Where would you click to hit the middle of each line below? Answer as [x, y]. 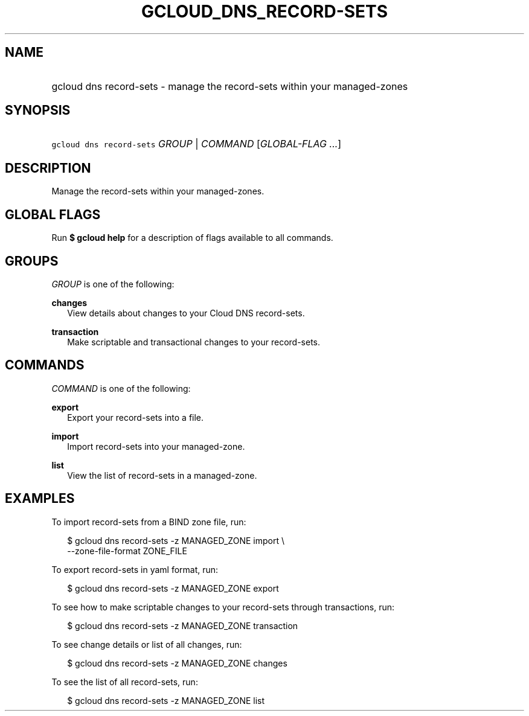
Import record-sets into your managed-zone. [156, 446]
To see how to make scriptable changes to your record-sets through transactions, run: [223, 607]
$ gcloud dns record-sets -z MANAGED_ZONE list [166, 700]
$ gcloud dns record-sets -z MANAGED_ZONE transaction [183, 625]
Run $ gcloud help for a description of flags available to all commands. [192, 238]
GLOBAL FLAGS [53, 214]
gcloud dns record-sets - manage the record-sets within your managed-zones [230, 86]
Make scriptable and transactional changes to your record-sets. [194, 342]
